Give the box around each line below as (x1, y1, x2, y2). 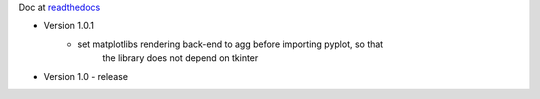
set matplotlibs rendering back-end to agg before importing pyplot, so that (77, 38, 384, 50)
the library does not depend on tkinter (102, 52, 259, 64)
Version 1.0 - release (43, 70, 129, 82)
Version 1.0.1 (43, 20, 95, 32)
